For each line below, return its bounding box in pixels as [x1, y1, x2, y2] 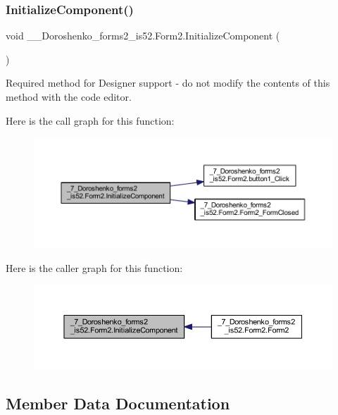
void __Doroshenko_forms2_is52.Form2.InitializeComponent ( [6, 28, 280, 43]
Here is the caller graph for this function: [6, 260, 183, 275]
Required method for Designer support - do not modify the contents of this [6, 75, 330, 90]
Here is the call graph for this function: [6, 113, 175, 128]
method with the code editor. [6, 89, 132, 104]
